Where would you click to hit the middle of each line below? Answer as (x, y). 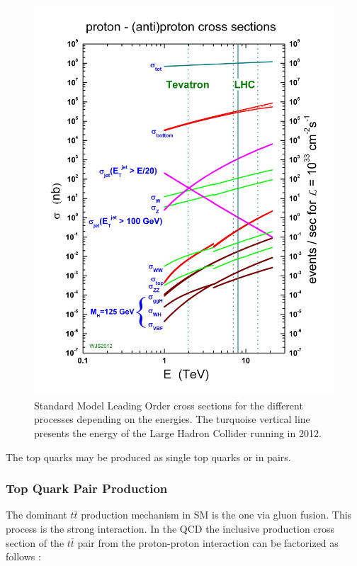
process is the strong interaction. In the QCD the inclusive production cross (170, 529)
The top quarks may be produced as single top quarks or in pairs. (148, 457)
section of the (35, 542)
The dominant (36, 515)
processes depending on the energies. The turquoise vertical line (172, 419)
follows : (23, 556)
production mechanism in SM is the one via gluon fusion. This (216, 515)
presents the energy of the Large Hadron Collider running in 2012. (178, 433)
